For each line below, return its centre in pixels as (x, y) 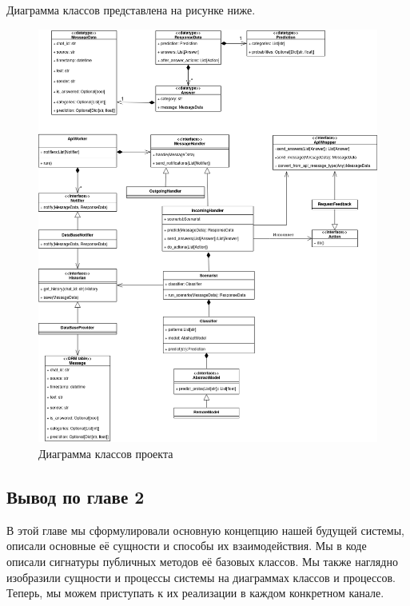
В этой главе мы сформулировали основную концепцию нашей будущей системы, (205, 530)
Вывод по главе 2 (76, 497)
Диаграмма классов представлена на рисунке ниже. (131, 10)
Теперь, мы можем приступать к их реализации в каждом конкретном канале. (195, 593)
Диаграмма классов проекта (106, 454)
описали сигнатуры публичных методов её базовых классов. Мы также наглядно (202, 562)
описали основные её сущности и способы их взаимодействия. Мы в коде (187, 546)
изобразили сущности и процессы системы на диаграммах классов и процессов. (201, 577)
